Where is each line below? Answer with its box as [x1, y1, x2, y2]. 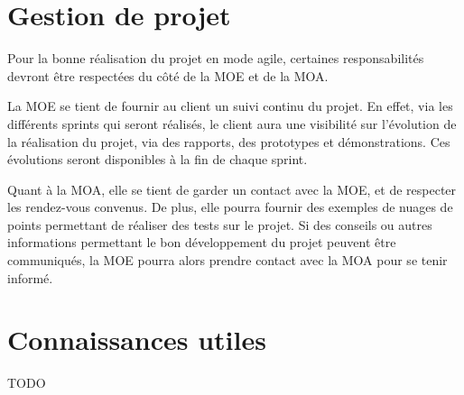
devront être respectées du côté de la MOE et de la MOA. [7, 66, 329, 85]
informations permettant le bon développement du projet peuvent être [7, 233, 396, 252]
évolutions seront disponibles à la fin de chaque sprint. [7, 150, 308, 169]
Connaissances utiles [7, 321, 266, 358]
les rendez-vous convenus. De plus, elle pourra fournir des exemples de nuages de [7, 197, 453, 216]
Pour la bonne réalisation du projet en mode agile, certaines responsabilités [7, 49, 424, 68]
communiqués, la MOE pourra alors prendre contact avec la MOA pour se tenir [7, 251, 448, 270]
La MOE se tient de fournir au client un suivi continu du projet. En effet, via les [7, 96, 453, 115]
